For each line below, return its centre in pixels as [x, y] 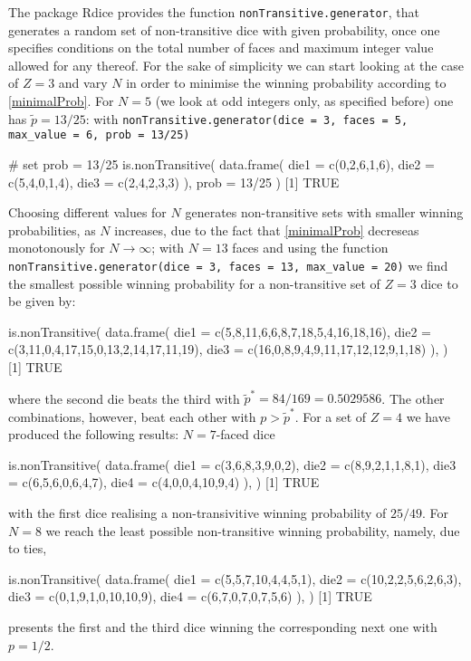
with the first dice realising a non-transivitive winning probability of [197, 512]
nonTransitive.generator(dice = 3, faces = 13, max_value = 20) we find [228, 265]
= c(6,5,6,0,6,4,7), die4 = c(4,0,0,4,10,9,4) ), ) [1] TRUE [164, 482]
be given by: [42, 301]
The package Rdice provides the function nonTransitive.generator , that [214, 12]
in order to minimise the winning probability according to [286, 83]
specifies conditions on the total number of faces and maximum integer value [221, 48]
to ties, [28, 548]
